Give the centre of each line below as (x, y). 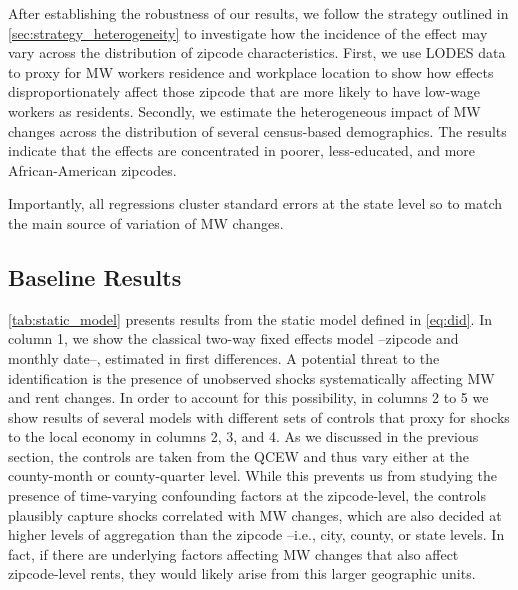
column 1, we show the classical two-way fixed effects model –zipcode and (233, 338)
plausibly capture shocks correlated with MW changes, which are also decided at (255, 514)
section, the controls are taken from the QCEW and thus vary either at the (239, 455)
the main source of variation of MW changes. (146, 222)
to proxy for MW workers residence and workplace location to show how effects (251, 71)
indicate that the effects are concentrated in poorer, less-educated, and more (242, 150)
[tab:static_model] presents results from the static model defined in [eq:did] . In (250, 318)
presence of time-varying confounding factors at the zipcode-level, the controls (247, 495)
